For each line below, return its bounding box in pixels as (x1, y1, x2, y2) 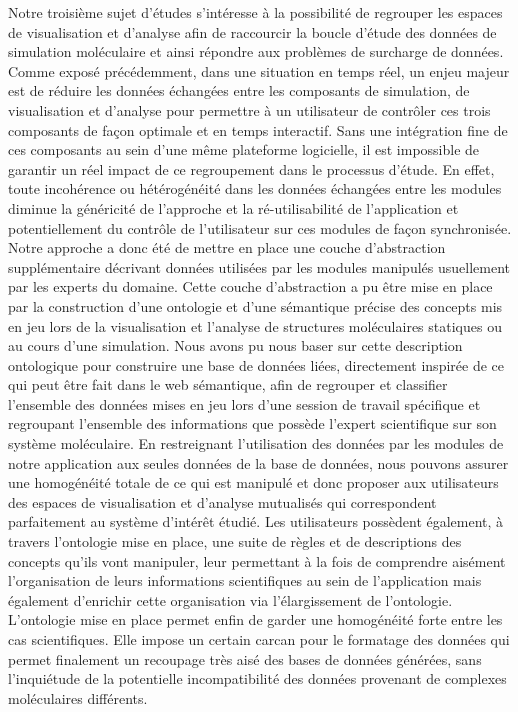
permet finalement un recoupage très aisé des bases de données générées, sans (8, 648, 482, 669)
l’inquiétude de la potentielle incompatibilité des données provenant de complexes (8, 668, 507, 689)
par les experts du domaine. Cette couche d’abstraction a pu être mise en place (8, 276, 493, 297)
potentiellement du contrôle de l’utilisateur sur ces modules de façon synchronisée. (8, 217, 512, 238)
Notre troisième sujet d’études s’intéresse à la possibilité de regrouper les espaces (8, 2, 503, 22)
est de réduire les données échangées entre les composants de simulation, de (8, 80, 470, 101)
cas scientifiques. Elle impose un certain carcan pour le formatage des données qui (8, 629, 510, 649)
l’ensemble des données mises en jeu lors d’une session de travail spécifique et (8, 393, 481, 414)
